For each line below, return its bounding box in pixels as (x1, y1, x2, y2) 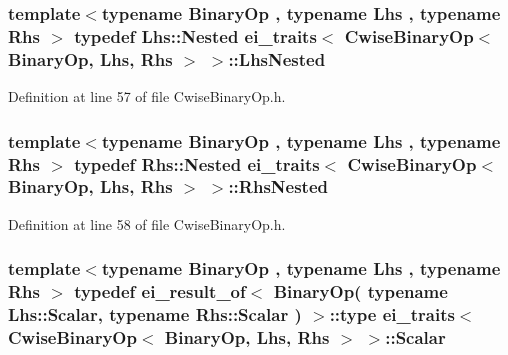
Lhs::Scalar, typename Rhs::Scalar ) (8, 302, 302, 327)
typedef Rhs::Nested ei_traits (74, 151, 320, 176)
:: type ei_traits (329, 302, 455, 327)
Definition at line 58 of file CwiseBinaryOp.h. (8, 213, 286, 234)
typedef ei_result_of (74, 279, 246, 304)
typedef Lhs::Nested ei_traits (74, 23, 317, 48)
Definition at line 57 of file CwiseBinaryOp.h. (8, 86, 286, 107)
